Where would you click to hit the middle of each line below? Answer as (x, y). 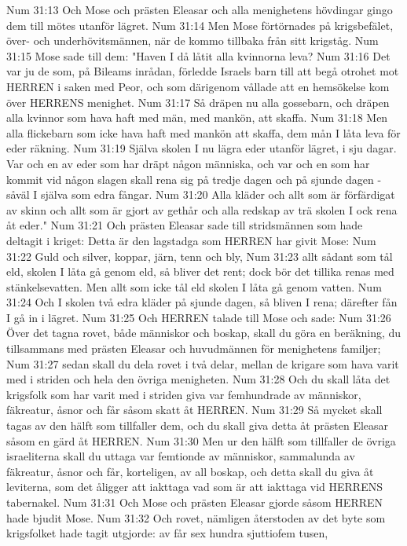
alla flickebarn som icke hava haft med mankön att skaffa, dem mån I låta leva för (203, 132)
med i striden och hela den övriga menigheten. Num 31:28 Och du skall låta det (198, 379)
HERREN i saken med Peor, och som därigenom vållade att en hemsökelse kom (198, 86)
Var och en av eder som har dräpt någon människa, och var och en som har (188, 163)
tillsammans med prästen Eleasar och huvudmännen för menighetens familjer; (194, 348)
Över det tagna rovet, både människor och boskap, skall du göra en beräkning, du (204, 333)
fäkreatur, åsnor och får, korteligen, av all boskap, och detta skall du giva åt (190, 471)
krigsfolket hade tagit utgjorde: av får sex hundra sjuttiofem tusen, (167, 533)
